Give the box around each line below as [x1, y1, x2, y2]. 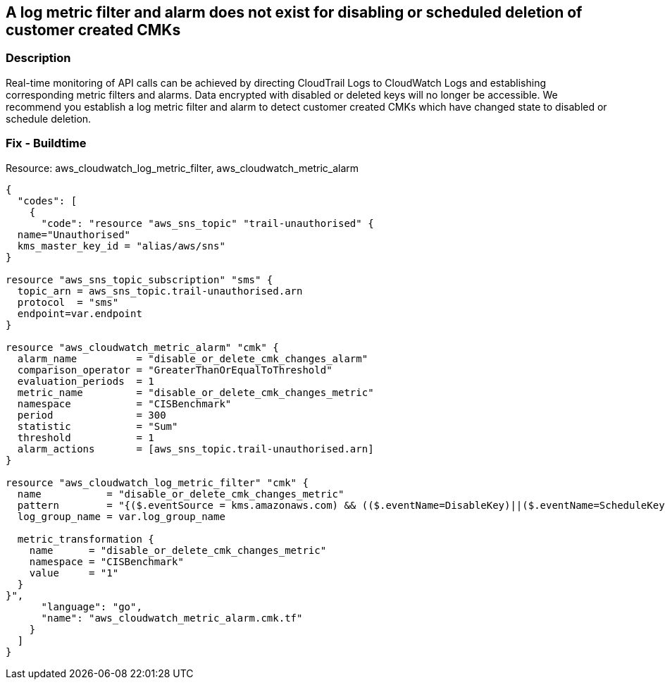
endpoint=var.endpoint [17, 307, 142, 319]
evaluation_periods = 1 [17, 375, 154, 387]
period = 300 [17, 409, 166, 421]
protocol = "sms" [17, 296, 119, 308]
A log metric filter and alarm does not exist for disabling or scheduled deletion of [6, 4, 583, 21]
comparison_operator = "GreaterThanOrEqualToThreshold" [17, 364, 332, 376]
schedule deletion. [6, 112, 92, 125]
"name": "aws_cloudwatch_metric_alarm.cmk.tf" [41, 612, 303, 624]
